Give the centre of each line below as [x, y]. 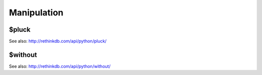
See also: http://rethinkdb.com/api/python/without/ [60, 66]
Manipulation [36, 12]
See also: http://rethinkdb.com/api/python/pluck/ [58, 41]
